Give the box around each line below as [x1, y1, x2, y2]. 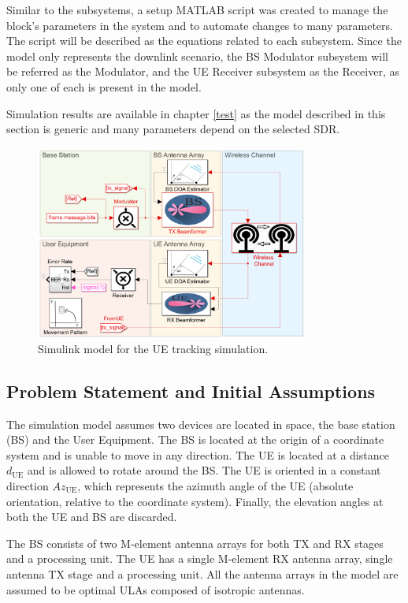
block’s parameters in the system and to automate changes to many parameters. [6, 17, 393, 33]
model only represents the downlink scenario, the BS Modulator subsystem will [6, 47, 388, 64]
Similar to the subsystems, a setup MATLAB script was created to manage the [6, 2, 388, 17]
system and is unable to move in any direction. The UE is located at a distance [6, 446, 389, 463]
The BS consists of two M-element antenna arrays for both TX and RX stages [6, 534, 384, 551]
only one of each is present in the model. [6, 78, 202, 95]
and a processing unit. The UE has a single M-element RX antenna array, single [6, 550, 393, 567]
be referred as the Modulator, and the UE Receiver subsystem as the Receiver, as [6, 63, 399, 80]
